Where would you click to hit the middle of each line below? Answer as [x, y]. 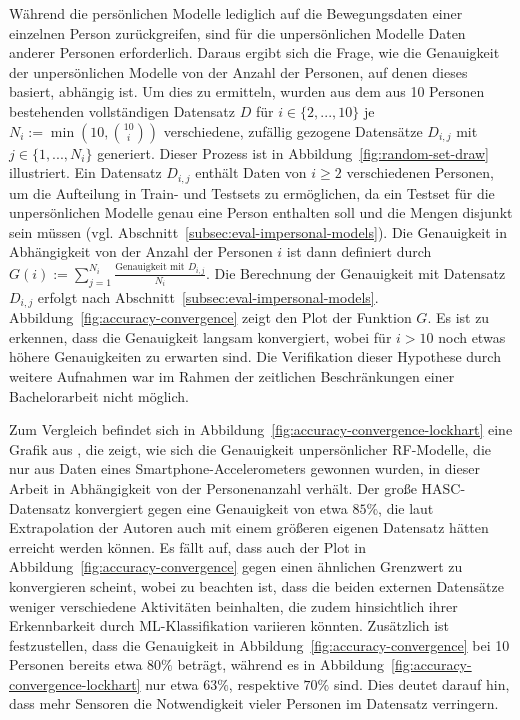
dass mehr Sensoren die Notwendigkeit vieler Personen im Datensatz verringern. [254, 703]
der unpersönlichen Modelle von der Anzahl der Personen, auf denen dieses [238, 71]
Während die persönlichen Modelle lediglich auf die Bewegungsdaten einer [236, 13]
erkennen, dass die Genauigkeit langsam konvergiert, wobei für [200, 336]
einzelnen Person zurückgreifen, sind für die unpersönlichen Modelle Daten [237, 32]
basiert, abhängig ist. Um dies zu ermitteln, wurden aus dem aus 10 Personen [247, 91]
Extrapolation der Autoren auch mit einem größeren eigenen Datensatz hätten [249, 527]
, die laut [406, 507]
